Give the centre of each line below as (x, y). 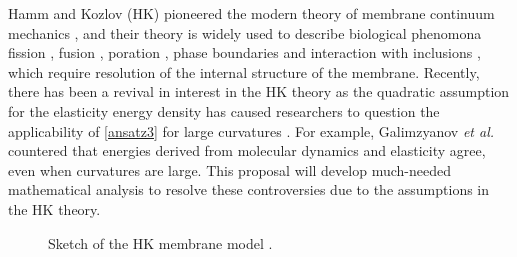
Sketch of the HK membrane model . (160, 242)
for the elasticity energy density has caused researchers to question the (224, 110)
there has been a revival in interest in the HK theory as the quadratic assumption (259, 91)
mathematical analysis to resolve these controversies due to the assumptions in (249, 189)
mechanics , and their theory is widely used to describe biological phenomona (245, 32)
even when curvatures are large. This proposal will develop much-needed (229, 169)
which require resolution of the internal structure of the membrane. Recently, (244, 71)
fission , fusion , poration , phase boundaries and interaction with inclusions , (244, 52)
